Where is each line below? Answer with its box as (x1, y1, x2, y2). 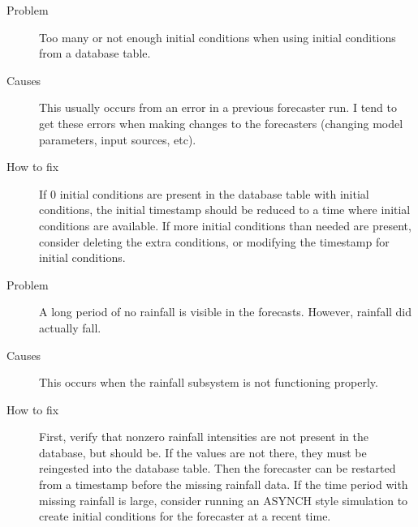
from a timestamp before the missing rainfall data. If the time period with (39, 476, 408, 493)
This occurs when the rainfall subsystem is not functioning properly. (39, 374, 378, 391)
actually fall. (39, 319, 101, 336)
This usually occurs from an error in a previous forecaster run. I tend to (39, 99, 397, 116)
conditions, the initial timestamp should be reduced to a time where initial (39, 201, 411, 218)
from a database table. (39, 45, 151, 62)
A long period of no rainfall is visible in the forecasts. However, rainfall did (39, 303, 412, 320)
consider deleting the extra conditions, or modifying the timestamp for (39, 233, 390, 250)
